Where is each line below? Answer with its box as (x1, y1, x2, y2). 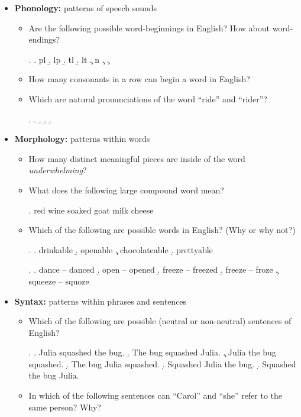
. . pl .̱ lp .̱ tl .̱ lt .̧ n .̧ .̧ (28, 53, 109, 65)
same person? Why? (28, 400, 101, 413)
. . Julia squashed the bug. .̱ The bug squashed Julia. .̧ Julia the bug (28, 346, 276, 358)
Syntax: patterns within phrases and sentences (14, 295, 187, 307)
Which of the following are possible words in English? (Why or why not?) (28, 224, 296, 236)
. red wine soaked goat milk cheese (28, 203, 154, 216)
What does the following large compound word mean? (28, 183, 224, 196)
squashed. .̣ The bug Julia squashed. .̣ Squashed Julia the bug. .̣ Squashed (28, 357, 296, 370)
